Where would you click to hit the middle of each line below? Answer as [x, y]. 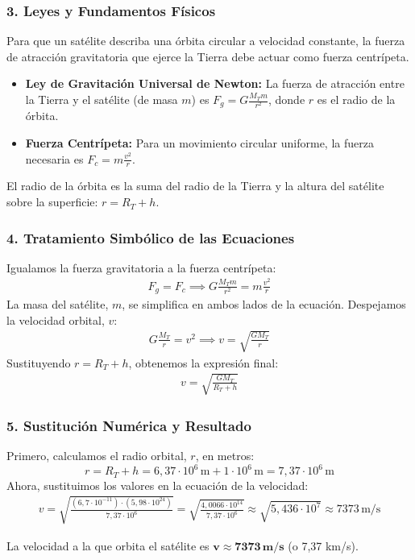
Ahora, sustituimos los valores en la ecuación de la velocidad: [158, 485]
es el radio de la [356, 99]
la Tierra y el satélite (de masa [102, 99]
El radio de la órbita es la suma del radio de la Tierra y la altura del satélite [195, 186]
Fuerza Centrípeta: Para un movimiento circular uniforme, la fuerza [199, 143]
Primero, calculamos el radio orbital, [97, 456]
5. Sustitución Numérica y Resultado [129, 425]
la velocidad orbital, [56, 319]
